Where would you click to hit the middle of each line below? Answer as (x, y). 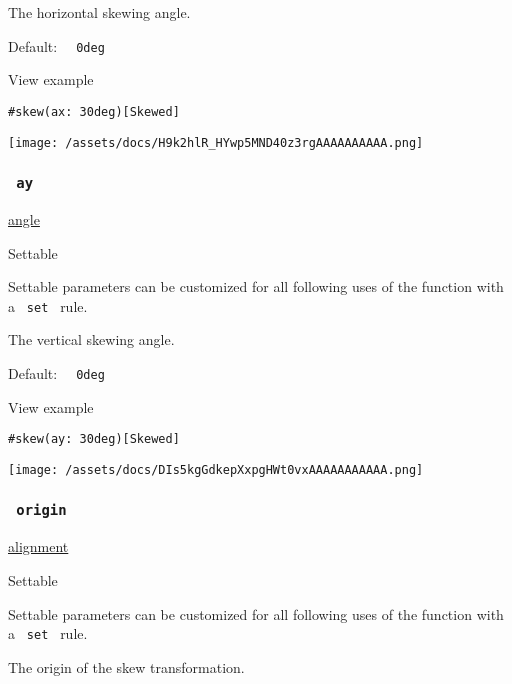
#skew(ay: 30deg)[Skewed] (94, 439)
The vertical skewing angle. (91, 339)
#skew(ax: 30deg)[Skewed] (94, 111)
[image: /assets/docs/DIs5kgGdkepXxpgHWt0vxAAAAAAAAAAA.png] (216, 469)
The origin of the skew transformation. (126, 666)
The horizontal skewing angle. (99, 12)
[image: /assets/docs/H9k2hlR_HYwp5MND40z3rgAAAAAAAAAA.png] (216, 142)
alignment (38, 546)
